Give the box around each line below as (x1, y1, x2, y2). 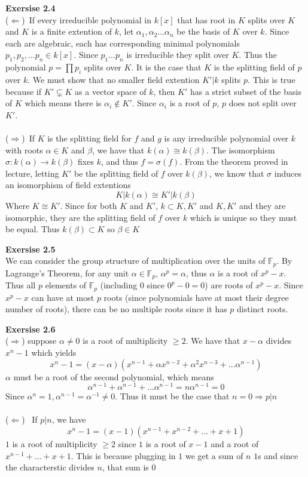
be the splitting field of (74, 167, 158, 179)
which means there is (25, 97, 102, 109)
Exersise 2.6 (5, 322, 56, 335)
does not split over (228, 97, 297, 109)
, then (153, 85, 175, 97)
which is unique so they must (190, 211, 297, 223)
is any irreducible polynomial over (164, 131, 289, 144)
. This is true (248, 73, 295, 85)
